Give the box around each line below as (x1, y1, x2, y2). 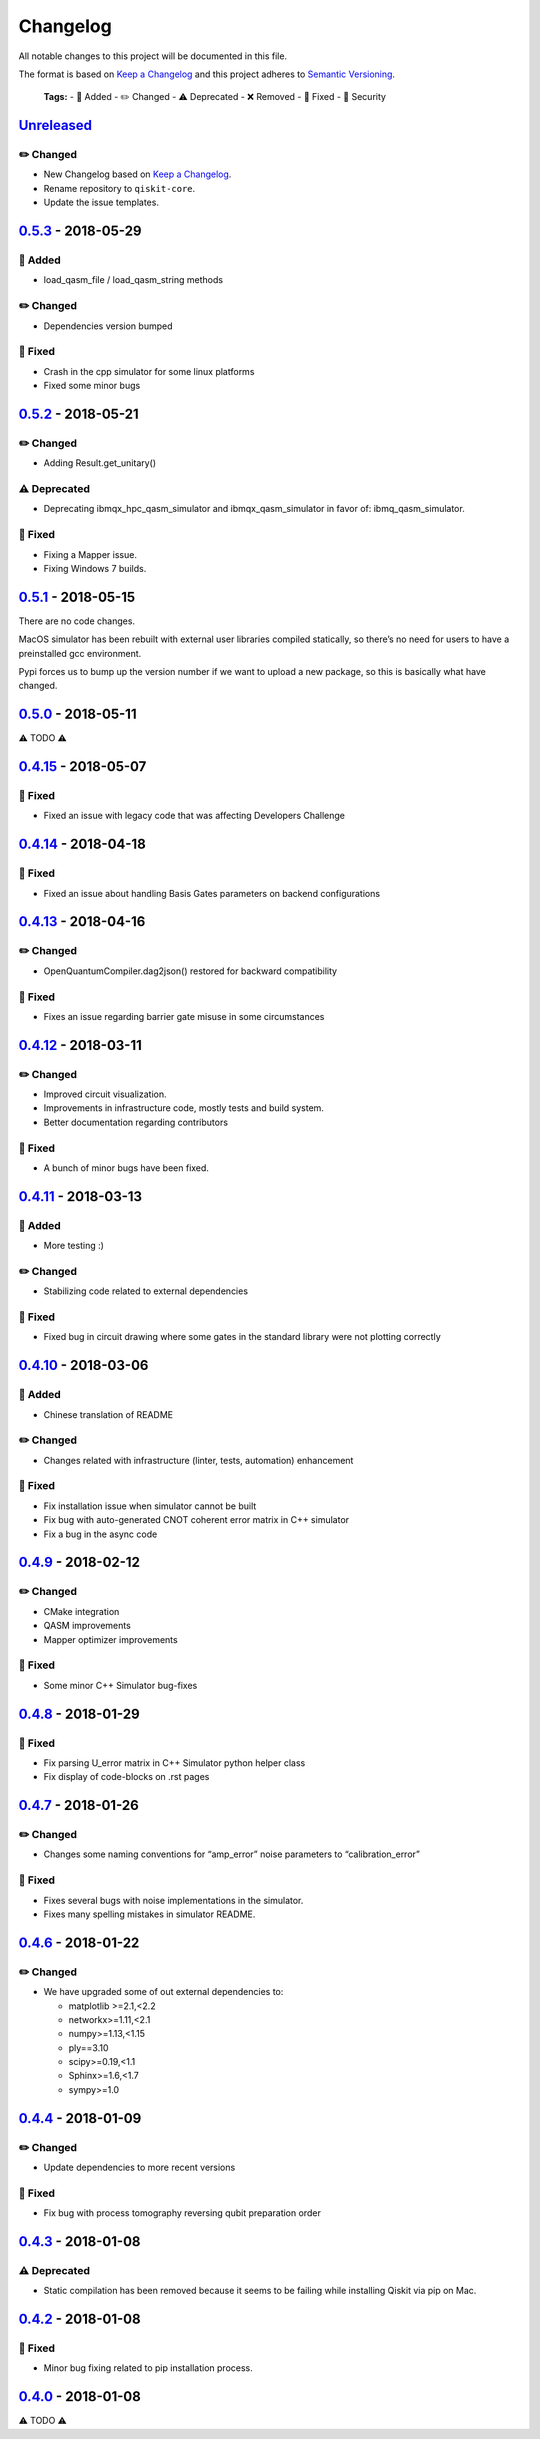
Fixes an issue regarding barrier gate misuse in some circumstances (43, 1010, 325, 1022)
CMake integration (43, 1605, 120, 1617)
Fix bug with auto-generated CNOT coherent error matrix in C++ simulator (43, 1514, 350, 1526)
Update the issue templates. (43, 196, 160, 209)
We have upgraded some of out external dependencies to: (43, 1986, 284, 1998)
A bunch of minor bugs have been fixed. (43, 1161, 210, 1174)
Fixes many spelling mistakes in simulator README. (43, 1908, 256, 1920)
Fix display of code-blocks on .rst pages (43, 1771, 210, 1783)
